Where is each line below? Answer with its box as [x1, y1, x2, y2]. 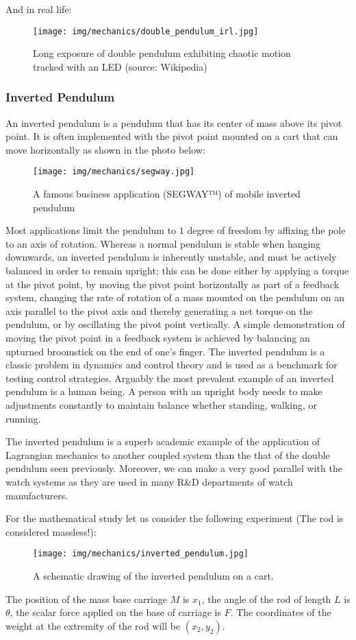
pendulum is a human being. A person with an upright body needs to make [5, 384, 322, 399]
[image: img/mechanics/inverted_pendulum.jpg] [33, 549, 249, 559]
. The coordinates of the [230, 605, 331, 619]
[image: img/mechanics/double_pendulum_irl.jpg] [33, 26, 259, 36]
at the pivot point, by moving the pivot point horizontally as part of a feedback [5, 276, 340, 291]
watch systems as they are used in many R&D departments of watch [5, 474, 293, 488]
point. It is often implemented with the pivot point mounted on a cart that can [5, 129, 338, 143]
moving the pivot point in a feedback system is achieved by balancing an [5, 331, 310, 345]
